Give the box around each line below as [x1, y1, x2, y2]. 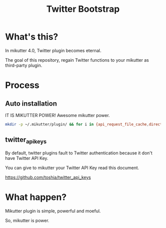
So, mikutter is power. [5, 217, 49, 223]
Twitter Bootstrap [46, 3, 120, 15]
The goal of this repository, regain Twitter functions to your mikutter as [5, 57, 149, 63]
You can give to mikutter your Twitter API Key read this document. [5, 164, 139, 171]
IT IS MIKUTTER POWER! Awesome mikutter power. [5, 112, 110, 118]
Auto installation [5, 99, 57, 108]
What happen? [5, 191, 67, 203]
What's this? [5, 31, 58, 42]
